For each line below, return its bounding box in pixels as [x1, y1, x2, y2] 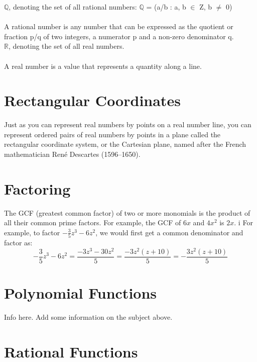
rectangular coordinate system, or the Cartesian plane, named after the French [4, 139, 246, 149]
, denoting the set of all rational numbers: [9, 2, 137, 12]
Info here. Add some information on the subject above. [4, 312, 173, 322]
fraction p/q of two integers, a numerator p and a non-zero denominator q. [4, 31, 234, 41]
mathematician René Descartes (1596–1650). [4, 149, 141, 159]
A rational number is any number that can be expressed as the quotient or [4, 21, 233, 32]
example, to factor [4, 227, 60, 237]
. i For [234, 217, 253, 228]
